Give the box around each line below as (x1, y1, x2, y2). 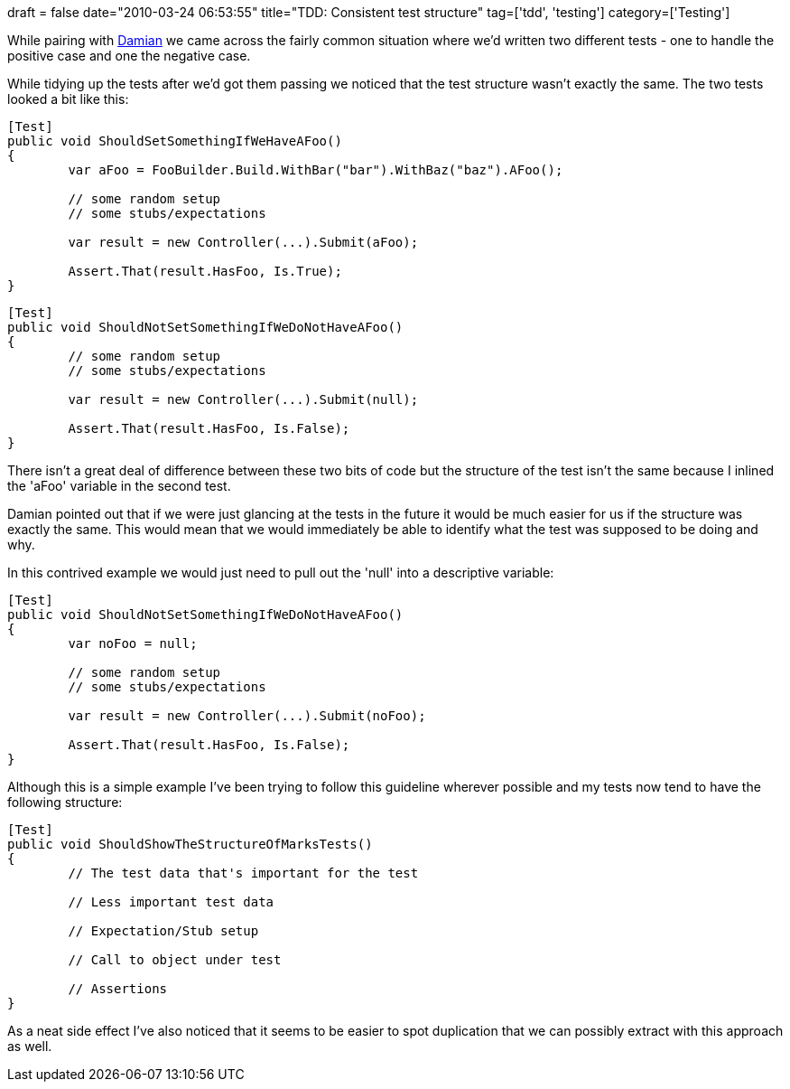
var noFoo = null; (68, 636, 198, 651)
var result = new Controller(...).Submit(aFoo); (68, 235, 419, 249)
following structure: (7, 794, 123, 810)
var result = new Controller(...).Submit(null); (68, 392, 419, 407)
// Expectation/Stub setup (68, 924, 259, 938)
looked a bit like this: (7, 91, 129, 107)
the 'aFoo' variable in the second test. (7, 478, 231, 493)
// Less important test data (68, 895, 274, 909)
